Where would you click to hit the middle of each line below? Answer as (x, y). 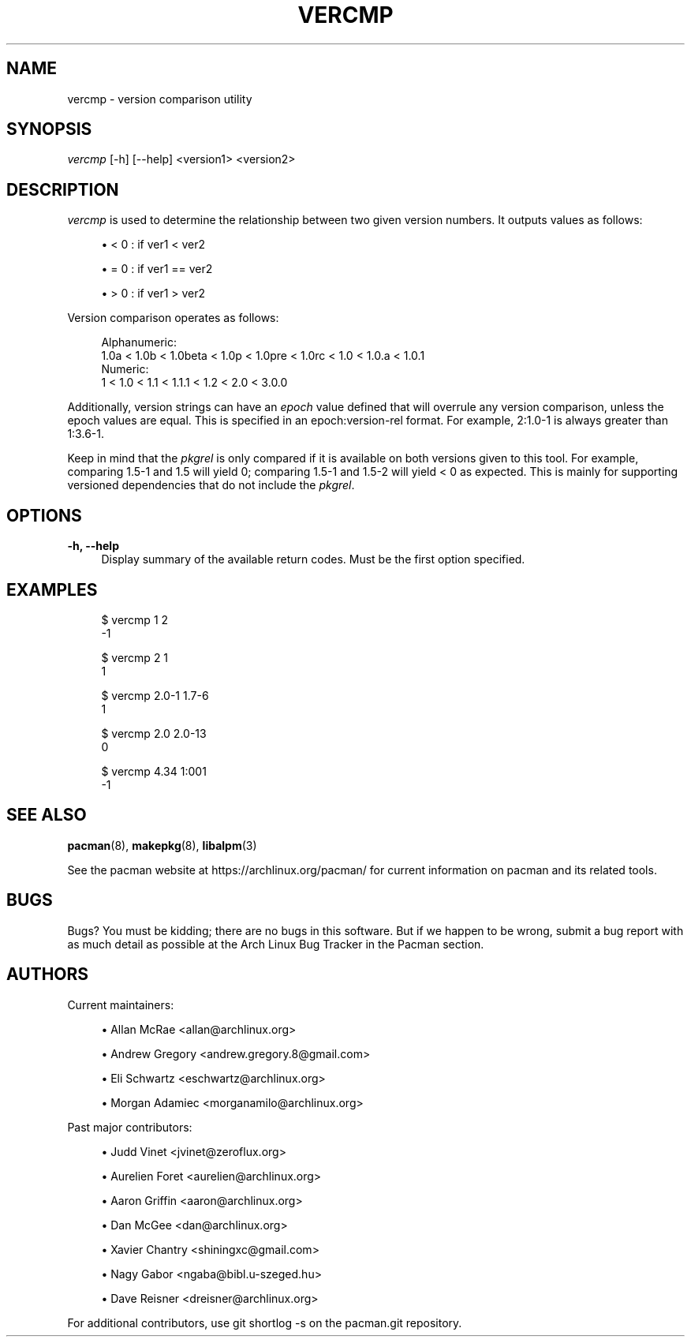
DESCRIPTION (63, 189)
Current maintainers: (121, 1004)
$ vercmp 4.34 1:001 (154, 771)
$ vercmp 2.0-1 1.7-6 (155, 695)
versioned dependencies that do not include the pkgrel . (211, 485)
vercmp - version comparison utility (160, 99)
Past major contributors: (130, 1127)
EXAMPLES (52, 589)
